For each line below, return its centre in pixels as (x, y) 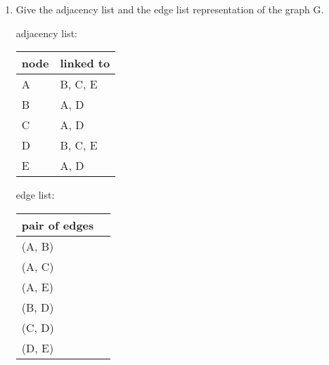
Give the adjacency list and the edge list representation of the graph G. (170, 9)
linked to (85, 63)
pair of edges (58, 225)
